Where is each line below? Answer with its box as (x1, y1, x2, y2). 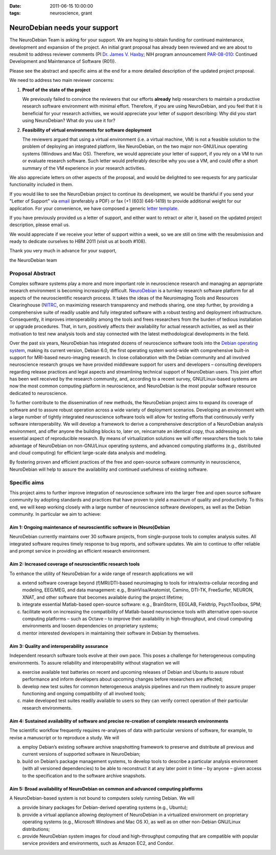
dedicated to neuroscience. (9, 390, 67, 396)
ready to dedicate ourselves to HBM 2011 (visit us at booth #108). (9, 238, 147, 245)
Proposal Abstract (9, 270, 56, 277)
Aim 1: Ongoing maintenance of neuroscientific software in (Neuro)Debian (9, 524, 170, 531)
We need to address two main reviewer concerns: (9, 77, 114, 83)
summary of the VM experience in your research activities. (22, 165, 146, 171)
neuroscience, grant (50, 10, 93, 16)
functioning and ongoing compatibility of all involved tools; (22, 691, 146, 697)
